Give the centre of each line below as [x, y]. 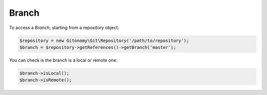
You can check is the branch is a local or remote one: [63, 60]
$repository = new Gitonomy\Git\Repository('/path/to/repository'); [104, 40]
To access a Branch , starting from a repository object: [64, 28]
